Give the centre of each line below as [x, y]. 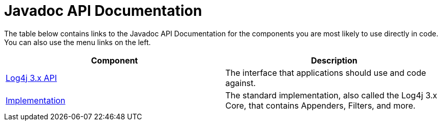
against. [241, 83]
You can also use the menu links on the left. [78, 42]
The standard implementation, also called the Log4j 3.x [331, 95]
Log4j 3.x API [31, 78]
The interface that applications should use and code [326, 72]
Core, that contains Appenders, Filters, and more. [321, 105]
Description [334, 60]
